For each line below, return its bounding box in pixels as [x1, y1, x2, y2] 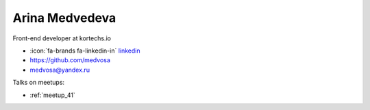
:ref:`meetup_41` [29, 91, 75, 99]
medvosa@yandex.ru [29, 66, 90, 74]
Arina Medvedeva [12, 10, 116, 25]
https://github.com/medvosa [29, 56, 111, 64]
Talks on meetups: [12, 79, 65, 87]
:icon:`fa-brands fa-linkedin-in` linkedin [29, 46, 140, 55]
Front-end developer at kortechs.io [12, 34, 111, 42]
